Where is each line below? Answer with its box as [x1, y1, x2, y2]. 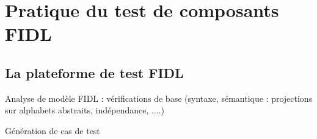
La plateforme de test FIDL [5, 63, 184, 82]
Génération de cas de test [5, 124, 100, 137]
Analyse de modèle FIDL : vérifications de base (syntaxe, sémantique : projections [5, 91, 313, 104]
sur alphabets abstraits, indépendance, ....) [5, 104, 164, 116]
